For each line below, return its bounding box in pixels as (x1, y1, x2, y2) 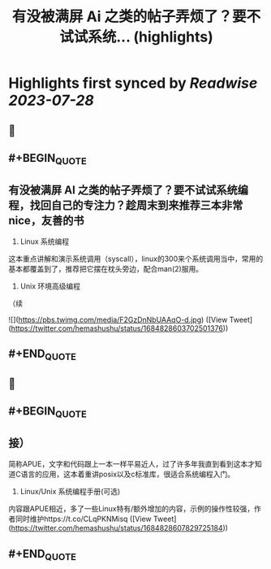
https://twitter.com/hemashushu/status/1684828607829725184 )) (11, 523, 229, 533)
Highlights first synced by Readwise (8, 74, 258, 93)
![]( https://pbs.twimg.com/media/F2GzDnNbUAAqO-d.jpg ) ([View (8, 315, 228, 324)
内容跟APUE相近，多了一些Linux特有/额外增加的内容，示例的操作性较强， (8, 504, 254, 514)
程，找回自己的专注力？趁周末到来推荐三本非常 (8, 198, 243, 212)
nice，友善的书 (8, 213, 84, 228)
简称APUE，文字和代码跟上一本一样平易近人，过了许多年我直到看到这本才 (8, 459, 256, 469)
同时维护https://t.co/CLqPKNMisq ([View (15, 514, 152, 524)
